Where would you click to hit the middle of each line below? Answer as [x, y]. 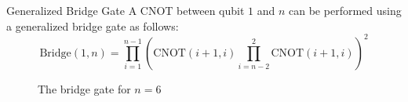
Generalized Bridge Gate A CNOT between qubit [126, 10]
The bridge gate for [84, 88]
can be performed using [345, 10]
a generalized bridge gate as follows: [93, 25]
